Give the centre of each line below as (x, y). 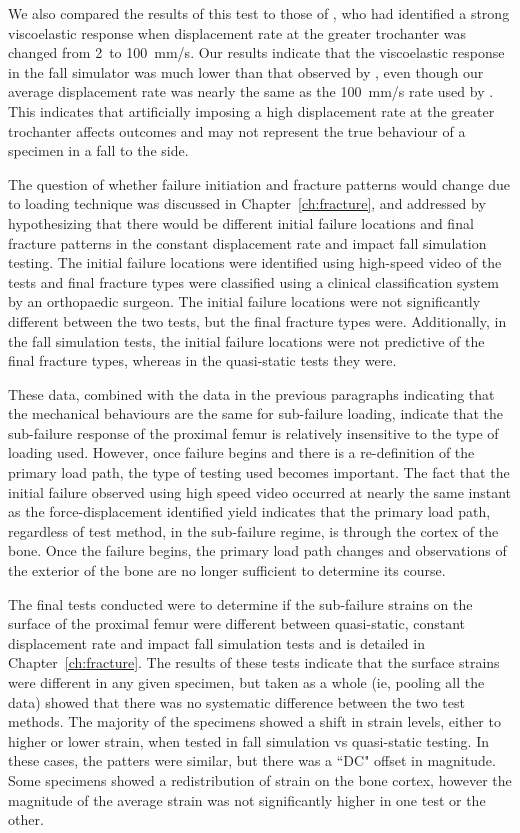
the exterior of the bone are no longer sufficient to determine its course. (227, 570)
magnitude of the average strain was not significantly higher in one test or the (247, 799)
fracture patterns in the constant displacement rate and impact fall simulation (247, 242)
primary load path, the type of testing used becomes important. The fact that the (259, 472)
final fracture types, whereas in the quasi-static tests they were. (202, 360)
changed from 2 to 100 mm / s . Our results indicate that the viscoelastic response (256, 52)
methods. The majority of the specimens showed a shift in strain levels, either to (254, 721)
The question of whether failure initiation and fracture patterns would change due (259, 183)
